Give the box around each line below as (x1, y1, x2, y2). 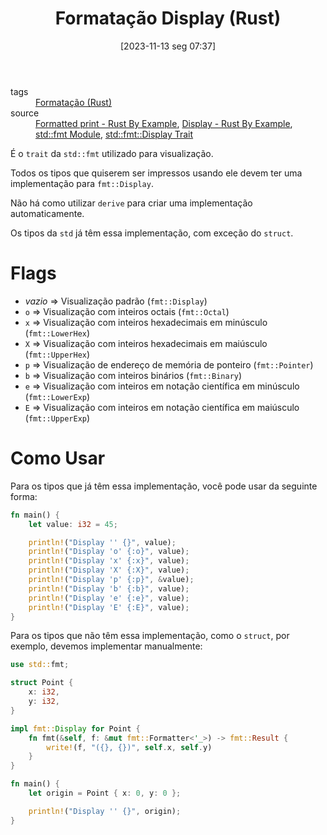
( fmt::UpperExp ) (24, 412, 91, 424)
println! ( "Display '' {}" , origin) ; (28, 806, 182, 816)
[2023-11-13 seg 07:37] (119, 40, 216, 52)
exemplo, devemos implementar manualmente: (10, 640, 203, 652)
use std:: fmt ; (10, 660, 70, 670)
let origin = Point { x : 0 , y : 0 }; (28, 788, 182, 799)
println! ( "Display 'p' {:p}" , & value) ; (28, 575, 195, 585)
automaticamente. (10, 207, 85, 219)
